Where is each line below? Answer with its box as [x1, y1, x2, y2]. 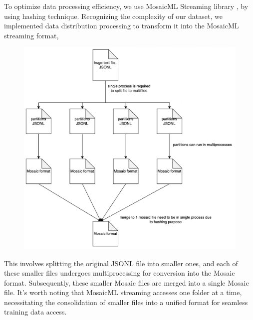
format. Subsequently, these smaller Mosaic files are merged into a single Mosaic [4, 277, 249, 288]
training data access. [4, 307, 67, 317]
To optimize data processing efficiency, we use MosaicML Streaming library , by [4, 1, 249, 11]
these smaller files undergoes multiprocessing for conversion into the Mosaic [4, 268, 235, 278]
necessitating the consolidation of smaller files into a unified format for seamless [4, 297, 248, 307]
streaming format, [4, 30, 59, 40]
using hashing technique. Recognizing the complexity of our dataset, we [4, 10, 223, 21]
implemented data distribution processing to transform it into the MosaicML [4, 20, 239, 31]
